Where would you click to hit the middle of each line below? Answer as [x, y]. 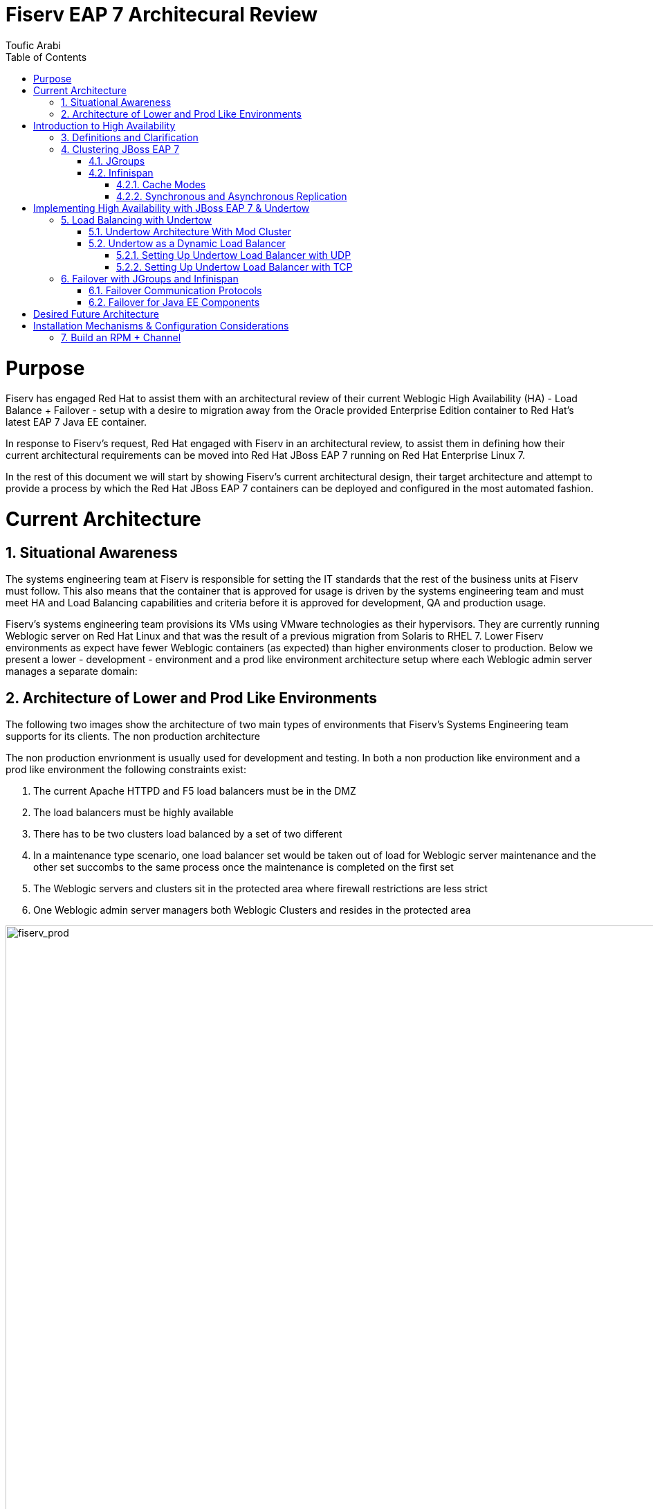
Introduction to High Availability [104, 125]
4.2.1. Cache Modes [161, 184]
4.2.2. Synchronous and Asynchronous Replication [232, 196]
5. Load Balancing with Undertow [137, 219]
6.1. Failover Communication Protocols [175, 290]
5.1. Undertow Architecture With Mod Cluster [190, 231]
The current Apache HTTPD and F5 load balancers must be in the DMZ [195, 791]
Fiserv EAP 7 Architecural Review [162, 15]
